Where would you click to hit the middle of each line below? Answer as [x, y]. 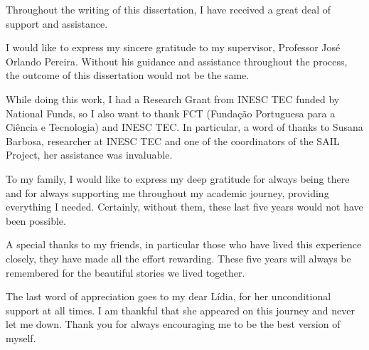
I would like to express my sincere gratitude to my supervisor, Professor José [173, 47]
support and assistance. [57, 23]
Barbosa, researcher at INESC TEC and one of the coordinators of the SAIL [173, 140]
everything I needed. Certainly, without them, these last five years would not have [184, 207]
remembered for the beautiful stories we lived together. [125, 272]
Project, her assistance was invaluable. [89, 155]
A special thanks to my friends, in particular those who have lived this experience [184, 244]
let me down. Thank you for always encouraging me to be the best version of [173, 324]
